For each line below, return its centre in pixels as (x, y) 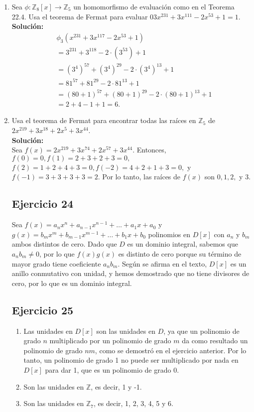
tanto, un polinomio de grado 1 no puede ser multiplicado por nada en (131, 360)
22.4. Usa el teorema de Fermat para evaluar (80, 16)
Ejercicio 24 (43, 204)
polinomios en (169, 234)
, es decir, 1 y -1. (116, 386)
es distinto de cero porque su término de (180, 254)
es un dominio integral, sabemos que (183, 244)
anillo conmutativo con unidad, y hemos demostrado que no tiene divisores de (130, 273)
